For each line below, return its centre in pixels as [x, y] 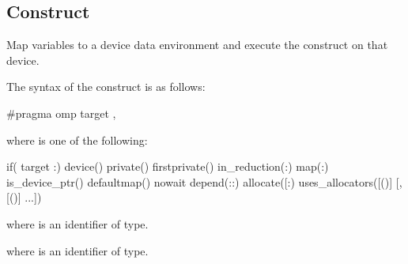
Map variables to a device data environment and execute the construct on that [197, 45]
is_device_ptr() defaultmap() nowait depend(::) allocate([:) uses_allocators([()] [200, 181]
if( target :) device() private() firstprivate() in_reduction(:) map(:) [168, 166]
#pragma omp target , [61, 113]
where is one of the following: [77, 140]
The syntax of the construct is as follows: [106, 87]
